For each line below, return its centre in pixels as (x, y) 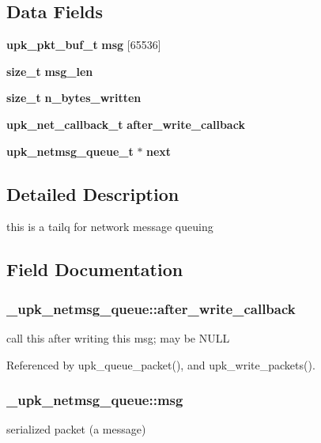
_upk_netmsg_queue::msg (95, 400)
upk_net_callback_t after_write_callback (126, 124)
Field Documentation (95, 269)
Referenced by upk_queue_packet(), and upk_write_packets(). (161, 364)
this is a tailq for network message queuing (110, 227)
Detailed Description (93, 193)
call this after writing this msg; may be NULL (118, 337)
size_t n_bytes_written (74, 98)
